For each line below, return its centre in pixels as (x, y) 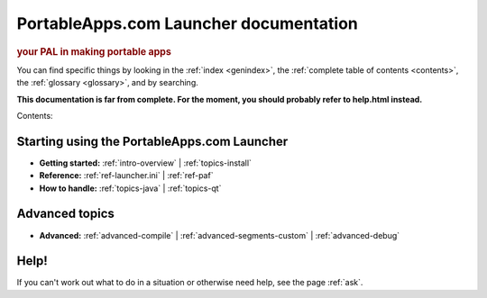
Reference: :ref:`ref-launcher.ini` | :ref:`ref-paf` (126, 176)
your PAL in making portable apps (94, 51)
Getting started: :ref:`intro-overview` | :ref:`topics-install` (146, 163)
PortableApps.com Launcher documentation (187, 23)
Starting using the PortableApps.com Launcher (152, 141)
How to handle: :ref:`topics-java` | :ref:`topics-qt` (130, 188)
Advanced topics (65, 214)
